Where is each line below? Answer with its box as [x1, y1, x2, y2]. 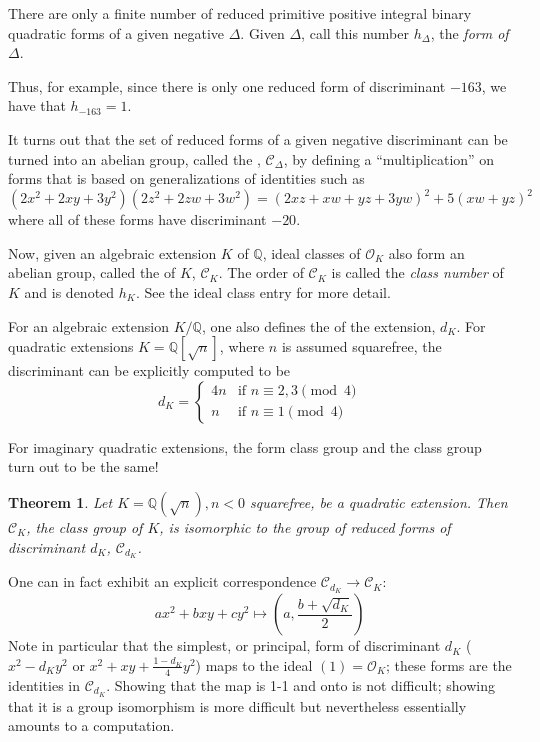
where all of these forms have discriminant [8, 209, 267, 230]
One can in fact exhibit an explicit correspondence [8, 571, 317, 592]
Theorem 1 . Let [8, 492, 113, 512]
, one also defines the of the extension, [201, 315, 436, 336]
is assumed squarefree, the [281, 336, 442, 357]
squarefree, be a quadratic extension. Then [250, 492, 508, 512]
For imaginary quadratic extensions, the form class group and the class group [8, 436, 482, 457]
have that [8, 95, 66, 116]
